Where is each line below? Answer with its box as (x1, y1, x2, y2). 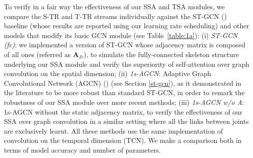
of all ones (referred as (4, 49, 71, 59)
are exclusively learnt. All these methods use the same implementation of (4, 125, 223, 136)
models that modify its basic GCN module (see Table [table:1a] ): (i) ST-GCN (4, 30, 238, 40)
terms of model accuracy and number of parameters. (4, 144, 161, 155)
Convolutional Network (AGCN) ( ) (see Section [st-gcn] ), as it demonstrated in (4, 78, 242, 88)
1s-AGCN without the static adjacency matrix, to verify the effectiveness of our (4, 106, 243, 117)
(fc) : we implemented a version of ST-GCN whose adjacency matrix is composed (4, 39, 246, 50)
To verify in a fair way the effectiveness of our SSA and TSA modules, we (4, 1, 225, 11)
